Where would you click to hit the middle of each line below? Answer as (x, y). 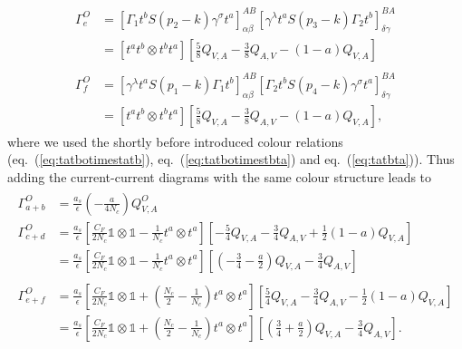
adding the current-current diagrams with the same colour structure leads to (220, 176)
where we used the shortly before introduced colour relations (175, 141)
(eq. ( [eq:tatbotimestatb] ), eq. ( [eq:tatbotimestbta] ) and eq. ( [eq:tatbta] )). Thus (231, 159)
